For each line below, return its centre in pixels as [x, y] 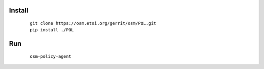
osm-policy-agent [51, 56]
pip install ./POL [52, 30]
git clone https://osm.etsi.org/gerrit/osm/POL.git [93, 23]
